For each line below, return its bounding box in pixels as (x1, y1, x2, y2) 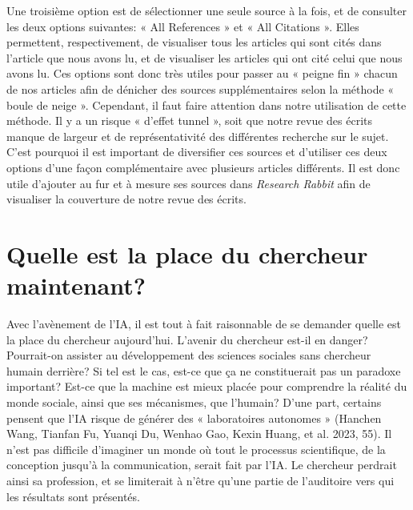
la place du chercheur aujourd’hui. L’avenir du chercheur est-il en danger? (6, 331, 368, 347)
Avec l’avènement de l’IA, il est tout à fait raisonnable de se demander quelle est (6, 315, 402, 332)
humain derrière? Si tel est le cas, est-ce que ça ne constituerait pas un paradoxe (6, 362, 401, 379)
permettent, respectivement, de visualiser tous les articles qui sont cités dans (6, 34, 382, 50)
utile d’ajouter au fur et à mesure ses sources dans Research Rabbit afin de (6, 175, 371, 191)
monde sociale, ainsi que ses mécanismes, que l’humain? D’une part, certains (6, 394, 382, 410)
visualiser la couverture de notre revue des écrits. (6, 191, 247, 207)
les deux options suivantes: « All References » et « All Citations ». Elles (6, 18, 359, 34)
